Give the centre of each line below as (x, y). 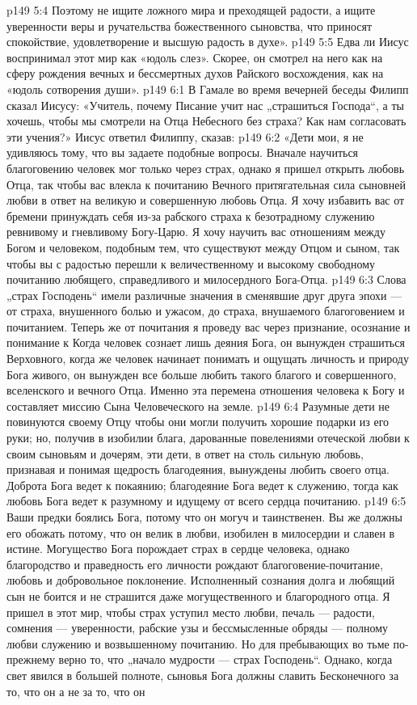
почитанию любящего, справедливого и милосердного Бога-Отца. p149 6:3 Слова (206, 279)
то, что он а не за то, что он (76, 691)
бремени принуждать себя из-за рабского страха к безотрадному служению (191, 215)
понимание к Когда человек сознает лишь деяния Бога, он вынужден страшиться (206, 342)
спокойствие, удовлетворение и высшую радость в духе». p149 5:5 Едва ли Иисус (208, 42)
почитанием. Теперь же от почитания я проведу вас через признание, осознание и (208, 326)
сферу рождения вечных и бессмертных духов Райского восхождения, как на (195, 73)
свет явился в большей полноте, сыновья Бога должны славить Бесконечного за (203, 675)
